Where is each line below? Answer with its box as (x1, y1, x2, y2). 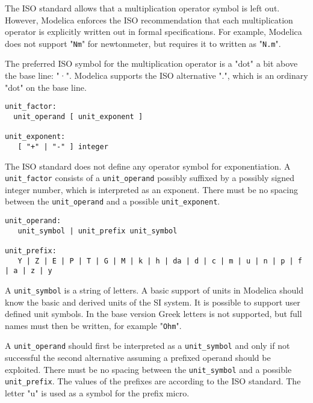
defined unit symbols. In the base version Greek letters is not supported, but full (5, 307, 302, 320)
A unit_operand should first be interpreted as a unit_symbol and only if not (5, 339, 290, 352)
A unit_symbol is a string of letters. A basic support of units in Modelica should (5, 283, 303, 296)
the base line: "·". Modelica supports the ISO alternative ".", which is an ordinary (5, 69, 308, 82)
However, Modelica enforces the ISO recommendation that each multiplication (5, 13, 293, 26)
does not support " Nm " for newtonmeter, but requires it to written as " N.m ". (5, 37, 281, 49)
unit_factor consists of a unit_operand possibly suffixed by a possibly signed (5, 171, 295, 184)
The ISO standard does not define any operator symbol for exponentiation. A (5, 159, 291, 172)
